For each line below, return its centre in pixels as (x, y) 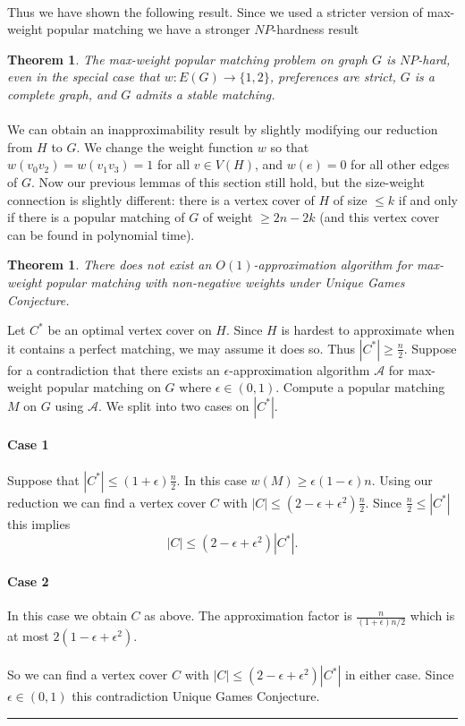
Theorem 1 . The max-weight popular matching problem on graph (187, 59)
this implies (39, 523)
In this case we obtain (67, 615)
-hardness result (316, 29)
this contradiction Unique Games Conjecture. (196, 696)
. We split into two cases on (174, 405)
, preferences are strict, (333, 77)
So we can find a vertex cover (88, 675)
